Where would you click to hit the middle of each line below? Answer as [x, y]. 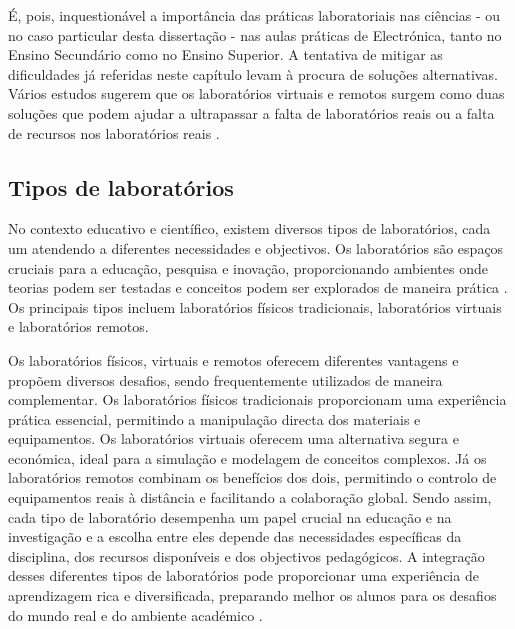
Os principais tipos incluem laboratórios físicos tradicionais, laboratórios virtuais [255, 306]
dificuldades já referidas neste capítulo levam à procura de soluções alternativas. [253, 73]
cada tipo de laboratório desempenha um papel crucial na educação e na [230, 516]
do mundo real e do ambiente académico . [135, 614]
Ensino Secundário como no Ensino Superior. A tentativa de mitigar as [225, 54]
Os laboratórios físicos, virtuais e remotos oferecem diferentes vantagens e [233, 359]
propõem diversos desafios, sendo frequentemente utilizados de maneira [225, 379]
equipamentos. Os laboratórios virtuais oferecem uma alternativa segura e [233, 438]
